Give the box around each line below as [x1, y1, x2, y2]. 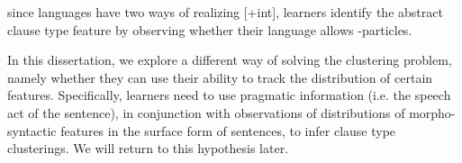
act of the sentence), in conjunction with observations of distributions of [7, 103, 405, 122]
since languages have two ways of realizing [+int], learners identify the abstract [7, 3, 443, 21]
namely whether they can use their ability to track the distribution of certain [7, 68, 433, 86]
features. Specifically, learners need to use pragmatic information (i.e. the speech [7, 86, 451, 104]
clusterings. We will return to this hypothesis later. [7, 139, 289, 158]
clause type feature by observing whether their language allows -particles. [7, 20, 412, 39]
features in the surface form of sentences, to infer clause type [60, 121, 396, 140]
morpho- [409, 103, 456, 122]
